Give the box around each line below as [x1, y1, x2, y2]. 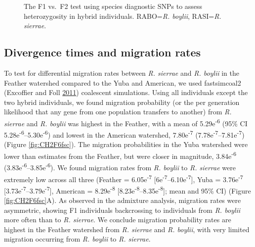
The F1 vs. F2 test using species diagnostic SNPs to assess [24, 1, 203, 11]
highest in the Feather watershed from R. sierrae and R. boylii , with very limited [4, 224, 250, 234]
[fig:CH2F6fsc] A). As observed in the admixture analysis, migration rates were [4, 195, 241, 205]
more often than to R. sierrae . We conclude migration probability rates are [4, 214, 231, 225]
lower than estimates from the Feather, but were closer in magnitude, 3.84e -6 [4, 149, 236, 161]
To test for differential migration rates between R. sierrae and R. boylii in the [4, 67, 240, 78]
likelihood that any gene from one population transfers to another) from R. [4, 106, 232, 117]
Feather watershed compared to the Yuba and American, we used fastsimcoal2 [4, 77, 241, 88]
